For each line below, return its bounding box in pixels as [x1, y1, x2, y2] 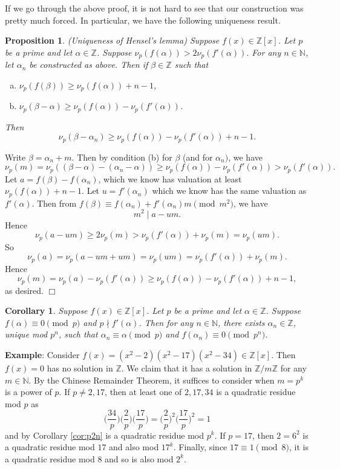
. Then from [31, 196, 77, 209]
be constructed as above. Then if [29, 58, 148, 71]
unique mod [5, 328, 48, 341]
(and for [182, 150, 213, 163]
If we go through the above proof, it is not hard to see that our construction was [5, 2, 304, 14]
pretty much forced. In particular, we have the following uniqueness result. [5, 13, 281, 26]
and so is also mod [105, 452, 174, 465]
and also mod [109, 441, 159, 453]
